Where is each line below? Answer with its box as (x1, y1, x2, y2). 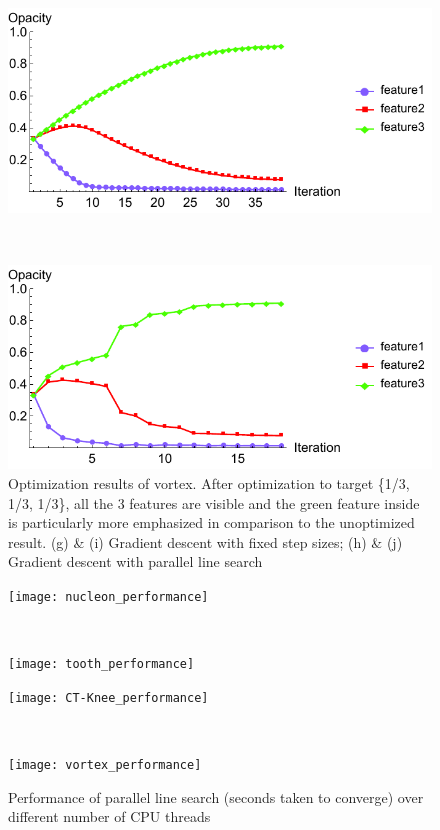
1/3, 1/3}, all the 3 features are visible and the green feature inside (8, 492, 420, 513)
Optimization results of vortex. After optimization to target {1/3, (8, 472, 410, 493)
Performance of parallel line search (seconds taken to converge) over (8, 786, 424, 807)
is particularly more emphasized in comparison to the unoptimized (8, 512, 415, 533)
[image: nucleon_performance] (8, 589, 209, 604)
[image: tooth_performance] (8, 657, 195, 672)
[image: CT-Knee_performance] (8, 690, 209, 705)
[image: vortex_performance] (8, 758, 202, 773)
